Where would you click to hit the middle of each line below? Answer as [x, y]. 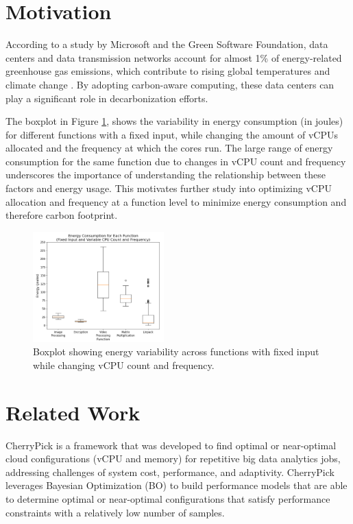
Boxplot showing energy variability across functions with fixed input [176, 352]
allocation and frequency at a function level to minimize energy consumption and [176, 201]
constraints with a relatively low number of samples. [115, 512]
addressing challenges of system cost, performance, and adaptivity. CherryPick [170, 472]
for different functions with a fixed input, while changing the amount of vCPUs [172, 134]
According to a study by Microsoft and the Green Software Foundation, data [167, 44]
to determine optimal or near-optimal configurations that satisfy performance [168, 498]
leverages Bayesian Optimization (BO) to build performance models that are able [176, 485]
